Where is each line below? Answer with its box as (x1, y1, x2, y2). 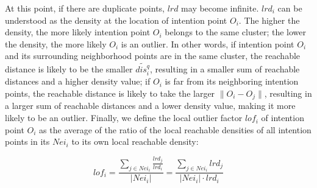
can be (277, 2, 302, 14)
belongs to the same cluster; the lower (165, 26, 306, 38)
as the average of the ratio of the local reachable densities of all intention (39, 123, 312, 136)
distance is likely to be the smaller (5, 63, 133, 75)
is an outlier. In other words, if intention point (121, 37, 294, 50)
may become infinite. (181, 2, 259, 14)
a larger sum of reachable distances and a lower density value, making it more (5, 99, 296, 112)
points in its (5, 135, 50, 148)
